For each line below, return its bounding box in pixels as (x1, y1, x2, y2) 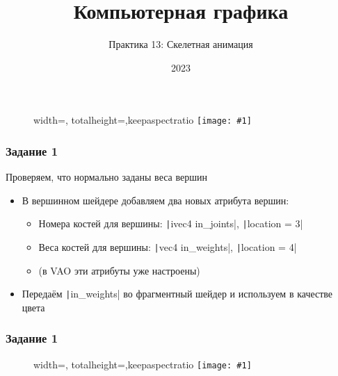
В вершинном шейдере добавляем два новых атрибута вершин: (22, 193, 289, 207)
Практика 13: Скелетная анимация (108, 37, 253, 51)
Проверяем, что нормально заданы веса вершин (6, 170, 207, 184)
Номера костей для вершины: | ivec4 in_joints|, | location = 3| (38, 216, 303, 231)
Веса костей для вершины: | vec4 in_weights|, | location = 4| (38, 240, 297, 254)
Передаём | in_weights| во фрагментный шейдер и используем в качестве (22, 286, 333, 301)
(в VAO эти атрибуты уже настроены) (38, 263, 200, 277)
